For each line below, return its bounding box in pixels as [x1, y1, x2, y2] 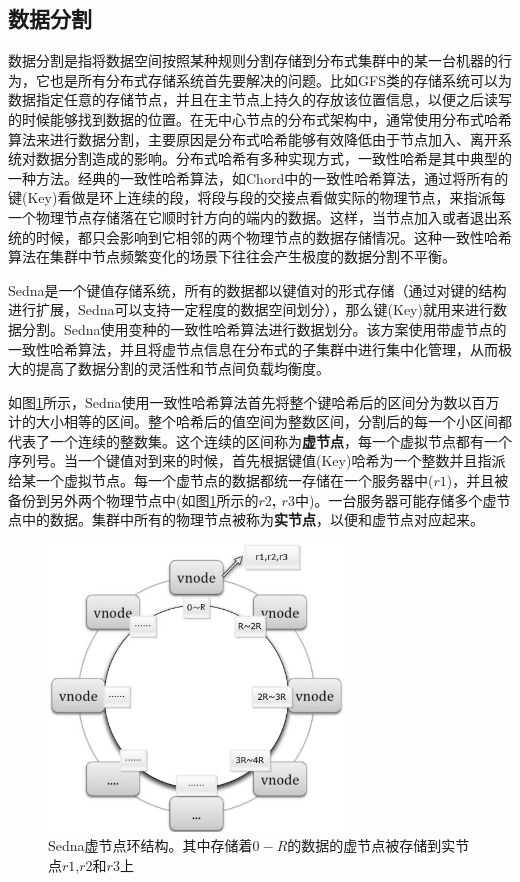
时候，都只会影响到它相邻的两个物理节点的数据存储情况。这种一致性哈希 [35, 226, 512, 247]
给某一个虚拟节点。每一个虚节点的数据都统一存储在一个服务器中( [8, 470, 434, 491]
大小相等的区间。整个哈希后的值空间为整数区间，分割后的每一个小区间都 [35, 411, 512, 432]
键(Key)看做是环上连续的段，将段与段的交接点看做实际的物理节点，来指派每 [8, 187, 506, 208]
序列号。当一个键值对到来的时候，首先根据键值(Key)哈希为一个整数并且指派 [8, 450, 506, 471]
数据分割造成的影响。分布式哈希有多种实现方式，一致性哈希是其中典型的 [35, 148, 512, 169]
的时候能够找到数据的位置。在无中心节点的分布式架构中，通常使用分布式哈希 [8, 108, 512, 129]
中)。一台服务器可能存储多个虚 [294, 489, 497, 510]
